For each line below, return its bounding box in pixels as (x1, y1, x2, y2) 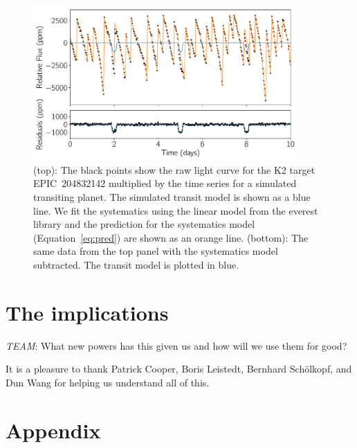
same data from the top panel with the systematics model (33, 244, 278, 258)
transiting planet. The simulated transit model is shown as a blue (33, 189, 311, 204)
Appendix (6, 415, 101, 444)
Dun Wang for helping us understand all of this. (6, 375, 210, 389)
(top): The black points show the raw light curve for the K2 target (33, 162, 315, 177)
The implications (6, 298, 169, 326)
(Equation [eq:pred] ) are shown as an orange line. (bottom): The (33, 230, 309, 244)
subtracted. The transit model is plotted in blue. (33, 257, 239, 271)
